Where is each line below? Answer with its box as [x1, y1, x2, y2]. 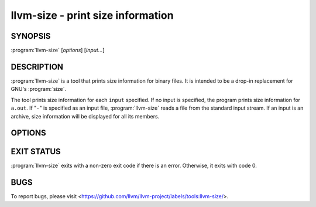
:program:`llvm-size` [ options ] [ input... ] [11, 47, 105, 54]
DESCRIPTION [11, 62, 64, 72]
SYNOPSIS [11, 31, 51, 41]
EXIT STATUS [11, 147, 61, 157]
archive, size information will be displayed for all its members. [11, 113, 160, 120]
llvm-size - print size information [11, 9, 174, 22]
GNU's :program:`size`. [11, 86, 67, 93]
